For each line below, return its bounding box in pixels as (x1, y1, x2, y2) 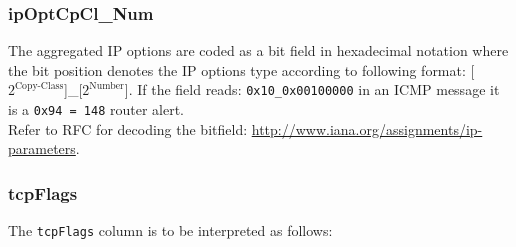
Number (89, 80, 124, 91)
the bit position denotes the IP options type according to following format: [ (8, 59, 475, 80)
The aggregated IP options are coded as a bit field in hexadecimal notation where (8, 40, 509, 61)
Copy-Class (15, 80, 64, 91)
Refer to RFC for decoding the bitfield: (8, 118, 248, 139)
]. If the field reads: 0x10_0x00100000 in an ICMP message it (124, 79, 500, 100)
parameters (8, 138, 76, 159)
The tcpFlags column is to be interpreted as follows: (8, 220, 333, 241)
